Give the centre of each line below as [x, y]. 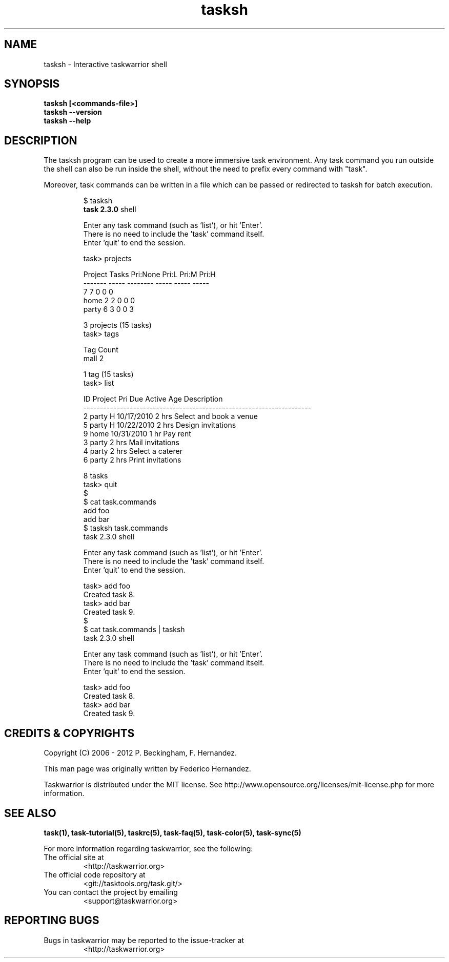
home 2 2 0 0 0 [109, 301]
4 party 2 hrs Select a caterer [133, 451]
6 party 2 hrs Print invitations [132, 460]
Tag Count [101, 350]
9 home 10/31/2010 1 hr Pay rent [137, 434]
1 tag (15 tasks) [108, 374]
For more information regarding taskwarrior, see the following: [148, 848]
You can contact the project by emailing [111, 892]
